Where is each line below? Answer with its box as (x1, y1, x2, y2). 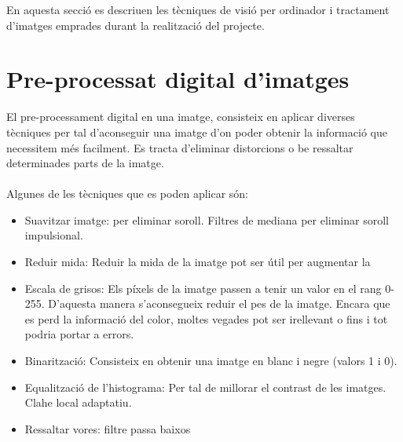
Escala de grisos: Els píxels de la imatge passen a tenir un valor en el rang (24, 279, 382, 296)
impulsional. (24, 227, 83, 243)
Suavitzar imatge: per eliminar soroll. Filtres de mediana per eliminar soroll (24, 211, 389, 228)
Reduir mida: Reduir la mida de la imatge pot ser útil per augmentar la (24, 254, 371, 270)
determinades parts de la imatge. (6, 155, 164, 171)
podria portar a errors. (24, 326, 134, 342)
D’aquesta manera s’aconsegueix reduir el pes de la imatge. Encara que (48, 295, 390, 312)
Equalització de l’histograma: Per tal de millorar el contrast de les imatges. (24, 378, 387, 395)
